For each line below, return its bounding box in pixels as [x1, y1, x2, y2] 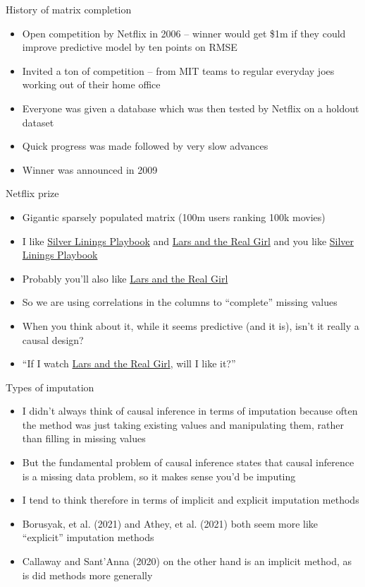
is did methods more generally [22, 567, 153, 582]
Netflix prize [6, 186, 59, 201]
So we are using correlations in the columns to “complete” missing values [22, 295, 338, 309]
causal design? [22, 332, 84, 347]
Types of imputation [6, 379, 94, 394]
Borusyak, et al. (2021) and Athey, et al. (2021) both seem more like [22, 516, 318, 530]
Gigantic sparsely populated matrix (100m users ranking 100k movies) [22, 209, 326, 224]
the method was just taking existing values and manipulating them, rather [22, 417, 344, 432]
